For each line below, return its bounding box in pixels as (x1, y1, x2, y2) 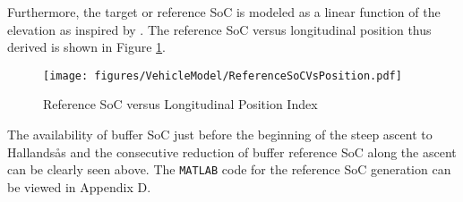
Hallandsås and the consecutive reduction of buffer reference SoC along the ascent (7, 142, 457, 161)
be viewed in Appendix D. (7, 177, 151, 196)
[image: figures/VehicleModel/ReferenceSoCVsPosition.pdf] (43, 69, 402, 82)
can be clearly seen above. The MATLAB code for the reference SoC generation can (7, 160, 451, 179)
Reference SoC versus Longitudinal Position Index (43, 95, 318, 114)
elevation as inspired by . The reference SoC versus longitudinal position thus (7, 20, 432, 38)
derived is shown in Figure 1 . (7, 38, 167, 56)
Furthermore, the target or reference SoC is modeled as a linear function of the (7, 3, 441, 21)
